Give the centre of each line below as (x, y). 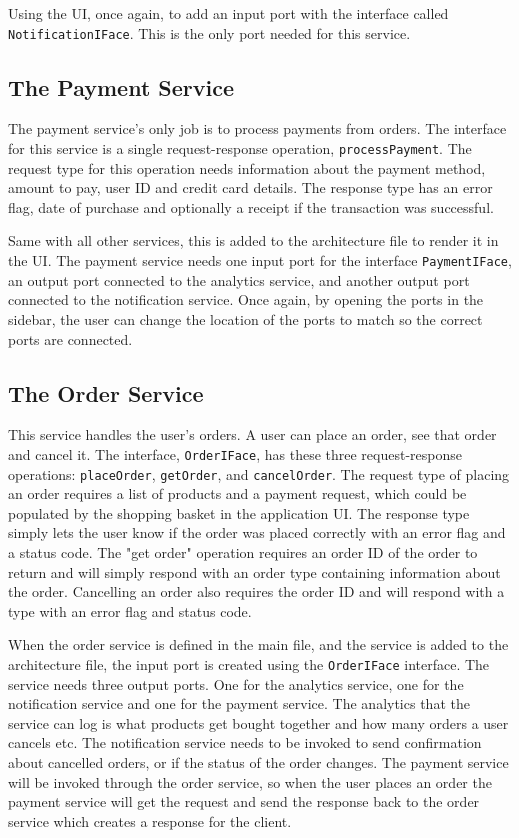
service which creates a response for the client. (150, 820)
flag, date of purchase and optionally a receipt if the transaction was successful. (251, 206)
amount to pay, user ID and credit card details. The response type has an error (250, 187)
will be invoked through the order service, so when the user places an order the (250, 781)
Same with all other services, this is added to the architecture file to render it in (253, 240)
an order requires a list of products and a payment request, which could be (237, 493)
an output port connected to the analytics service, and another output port (239, 279)
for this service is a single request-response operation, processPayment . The (240, 148)
